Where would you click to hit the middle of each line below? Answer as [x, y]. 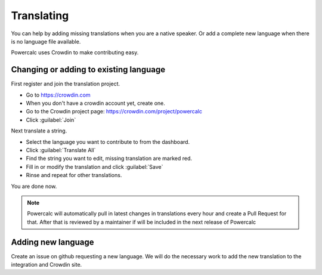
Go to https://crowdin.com [58, 95]
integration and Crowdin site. [47, 265]
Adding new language [53, 242]
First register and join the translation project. [66, 84]
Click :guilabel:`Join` [51, 120]
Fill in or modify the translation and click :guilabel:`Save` [95, 166]
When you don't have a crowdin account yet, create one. [95, 103]
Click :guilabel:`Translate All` [61, 150]
